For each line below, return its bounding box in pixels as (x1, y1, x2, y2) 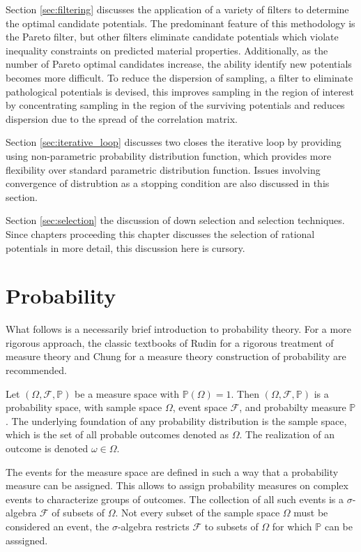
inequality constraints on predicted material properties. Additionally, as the (6, 43, 328, 57)
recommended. (6, 363, 67, 377)
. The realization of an (239, 427, 335, 442)
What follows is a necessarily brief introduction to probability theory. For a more (6, 322, 351, 336)
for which (272, 519, 312, 533)
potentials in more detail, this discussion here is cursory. (6, 240, 245, 255)
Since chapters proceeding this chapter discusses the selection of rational (6, 226, 315, 241)
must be (293, 505, 328, 520)
